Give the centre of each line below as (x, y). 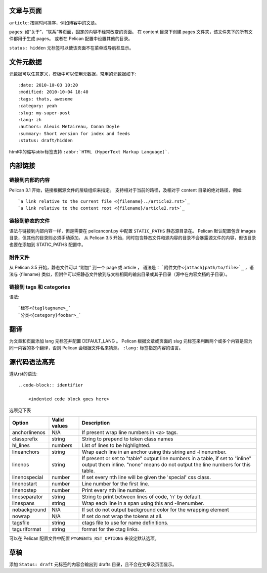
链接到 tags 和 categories (40, 287)
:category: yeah (38, 106)
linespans (23, 503)
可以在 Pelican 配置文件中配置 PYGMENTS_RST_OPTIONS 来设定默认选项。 (84, 538)
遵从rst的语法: (23, 374)
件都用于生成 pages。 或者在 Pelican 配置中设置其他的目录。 (71, 39)
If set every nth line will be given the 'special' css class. (146, 477)
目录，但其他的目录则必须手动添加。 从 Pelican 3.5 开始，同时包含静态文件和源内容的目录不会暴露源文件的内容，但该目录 (133, 238)
